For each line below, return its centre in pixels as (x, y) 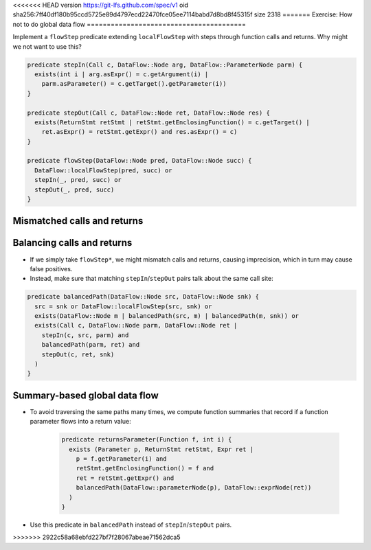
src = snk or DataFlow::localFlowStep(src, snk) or (123, 306)
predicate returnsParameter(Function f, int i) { (147, 440)
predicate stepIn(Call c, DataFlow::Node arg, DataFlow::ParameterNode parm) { (165, 65)
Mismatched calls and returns (78, 221)
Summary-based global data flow (86, 395)
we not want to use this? (47, 46)
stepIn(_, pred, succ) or (78, 180)
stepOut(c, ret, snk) (78, 354)
